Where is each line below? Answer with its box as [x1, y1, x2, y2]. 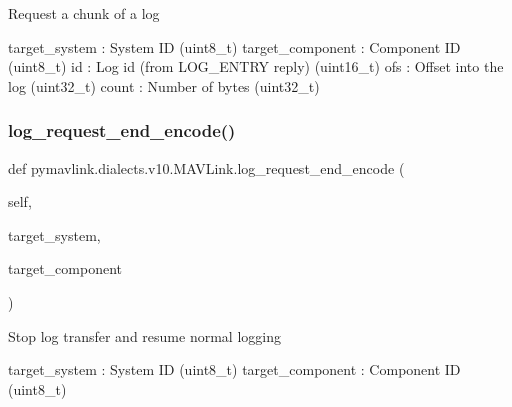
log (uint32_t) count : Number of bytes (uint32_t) [8, 75, 320, 96]
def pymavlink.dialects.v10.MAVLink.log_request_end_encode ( [8, 157, 405, 178]
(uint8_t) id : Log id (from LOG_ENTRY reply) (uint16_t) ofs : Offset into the [8, 56, 504, 77]
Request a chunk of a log [8, 3, 160, 23]
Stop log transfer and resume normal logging [8, 325, 281, 346]
